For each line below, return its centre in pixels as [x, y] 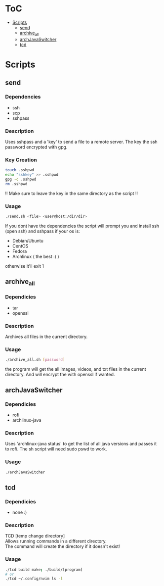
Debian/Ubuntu [28, 241]
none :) [20, 512]
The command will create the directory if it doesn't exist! [62, 546]
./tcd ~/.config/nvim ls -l [34, 579]
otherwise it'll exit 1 [25, 266]
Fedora [20, 251]
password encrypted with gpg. [36, 147]
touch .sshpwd [20, 170]
